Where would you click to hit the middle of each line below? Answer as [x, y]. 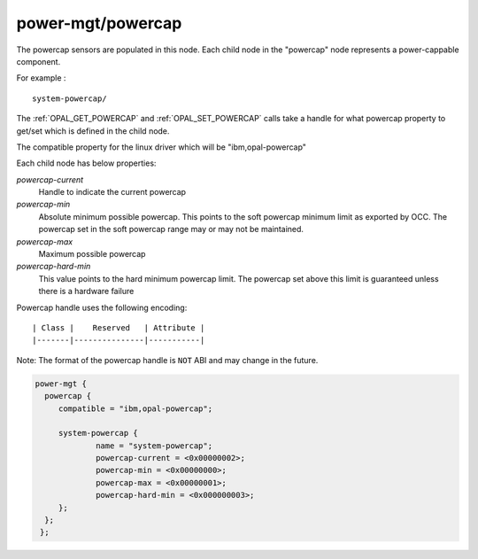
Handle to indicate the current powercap [112, 192]
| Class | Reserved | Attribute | [119, 327]
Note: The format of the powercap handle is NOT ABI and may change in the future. [167, 360]
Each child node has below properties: [86, 163]
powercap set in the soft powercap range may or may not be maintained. [171, 229]
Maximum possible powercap [92, 254]
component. [39, 61]
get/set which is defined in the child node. [93, 131]
